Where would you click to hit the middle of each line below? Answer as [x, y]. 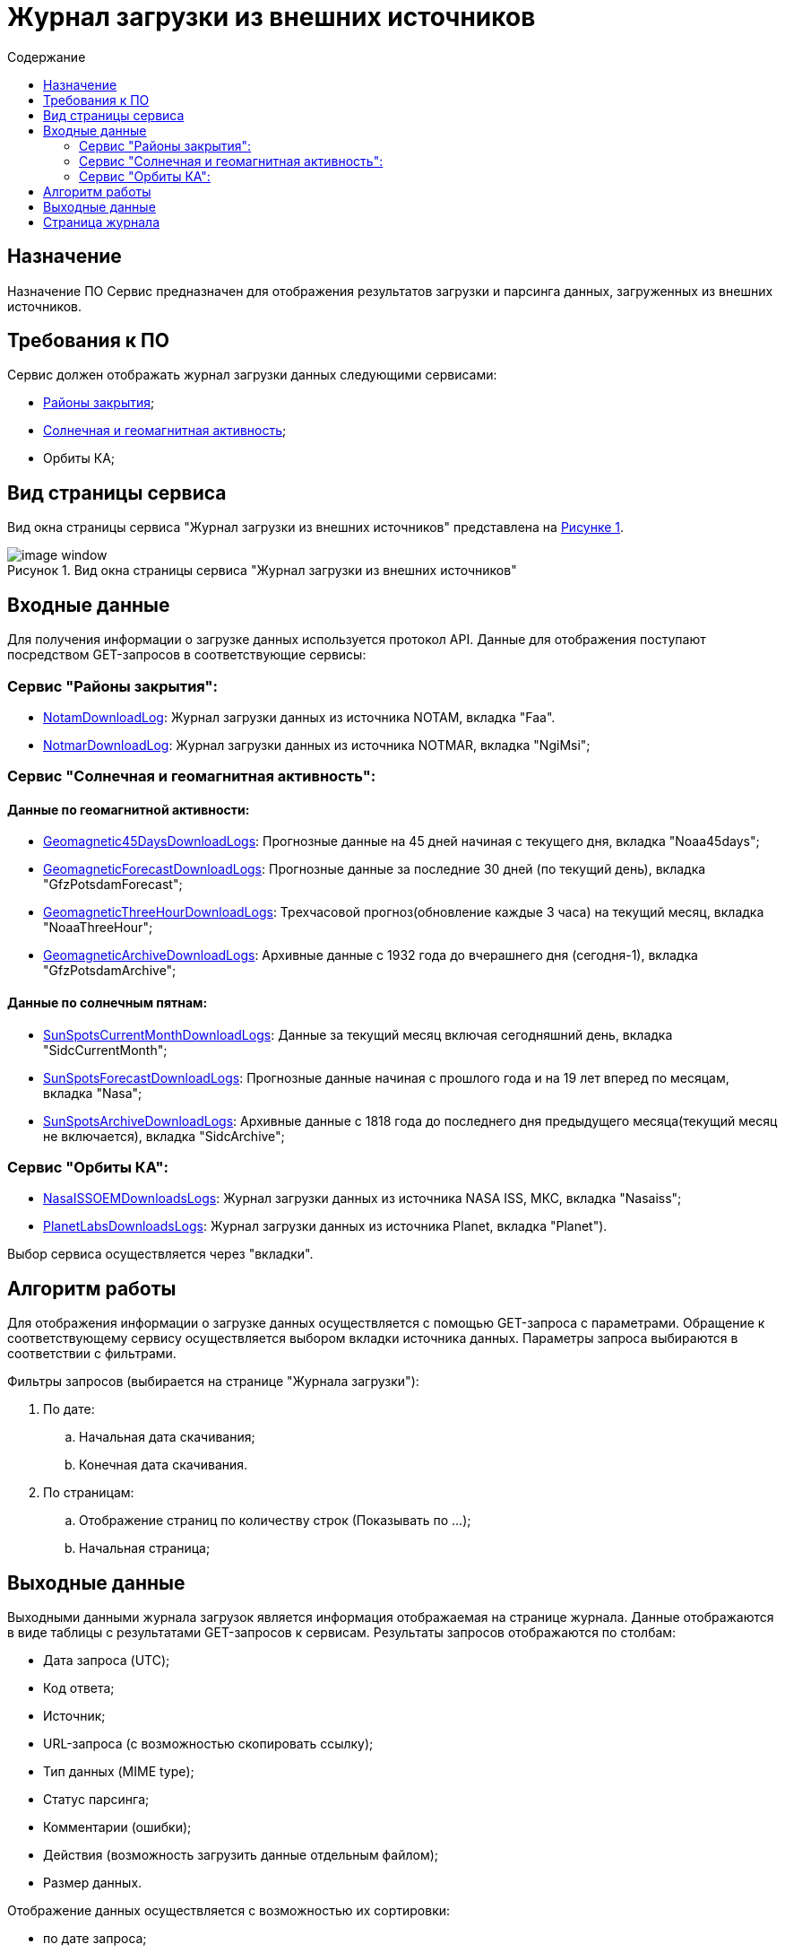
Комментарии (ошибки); [117, 1827]
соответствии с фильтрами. [92, 1354]
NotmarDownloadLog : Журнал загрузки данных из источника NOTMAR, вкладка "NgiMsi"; [317, 745]
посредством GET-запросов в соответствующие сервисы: [187, 655]
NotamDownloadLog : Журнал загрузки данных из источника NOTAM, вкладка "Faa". [299, 717]
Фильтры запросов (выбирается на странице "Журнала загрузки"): [213, 1382]
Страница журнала [102, 222]
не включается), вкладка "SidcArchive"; [164, 1136]
